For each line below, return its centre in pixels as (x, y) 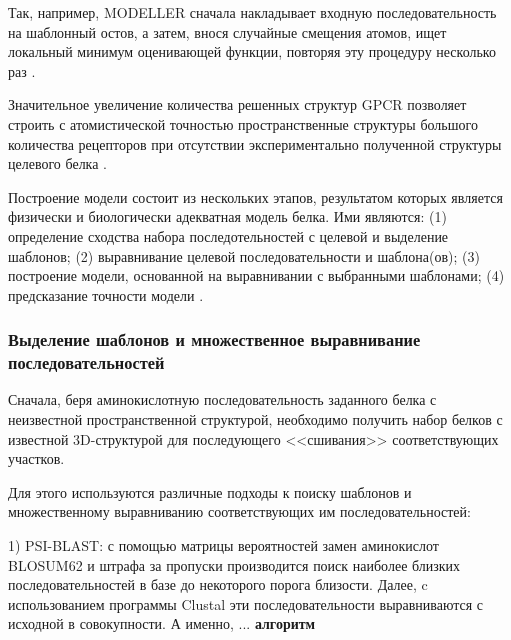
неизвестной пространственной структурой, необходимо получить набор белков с (255, 419)
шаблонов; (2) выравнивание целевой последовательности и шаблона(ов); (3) (244, 255)
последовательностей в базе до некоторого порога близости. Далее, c (218, 584)
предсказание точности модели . (106, 294)
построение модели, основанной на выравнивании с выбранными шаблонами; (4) (256, 275)
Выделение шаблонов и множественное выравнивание (214, 339)
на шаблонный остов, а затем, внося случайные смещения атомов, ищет (227, 31)
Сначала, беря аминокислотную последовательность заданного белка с (222, 399)
